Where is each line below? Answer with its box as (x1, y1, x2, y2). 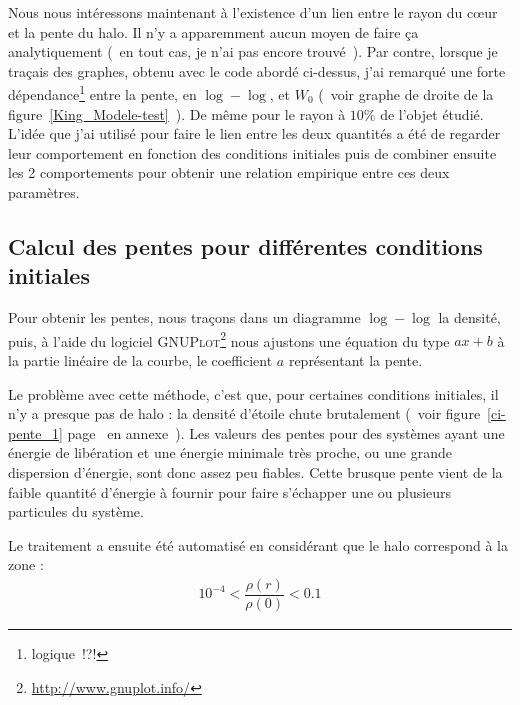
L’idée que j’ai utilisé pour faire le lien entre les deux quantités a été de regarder (8, 123, 501, 144)
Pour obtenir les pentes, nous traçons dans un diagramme (8, 307, 361, 328)
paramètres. (8, 182, 80, 202)
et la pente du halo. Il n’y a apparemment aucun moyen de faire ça (8, 21, 419, 42)
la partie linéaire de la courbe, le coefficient (8, 350, 273, 371)
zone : (8, 554, 44, 575)
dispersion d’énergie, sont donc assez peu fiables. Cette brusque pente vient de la (8, 462, 503, 482)
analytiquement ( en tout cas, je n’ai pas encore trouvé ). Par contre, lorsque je (8, 41, 498, 62)
